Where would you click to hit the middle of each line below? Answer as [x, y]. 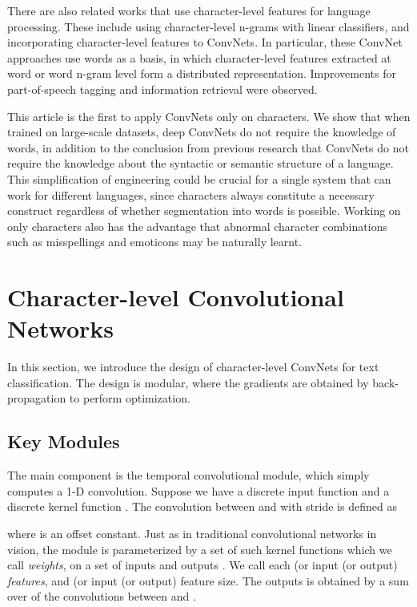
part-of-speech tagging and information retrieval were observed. [162, 89]
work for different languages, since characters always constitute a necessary [191, 194]
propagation [37, 398]
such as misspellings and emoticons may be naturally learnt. [155, 242]
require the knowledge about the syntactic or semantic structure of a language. [200, 163]
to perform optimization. [130, 398]
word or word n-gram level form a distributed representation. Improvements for [202, 73]
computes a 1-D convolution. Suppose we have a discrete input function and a [198, 490]
